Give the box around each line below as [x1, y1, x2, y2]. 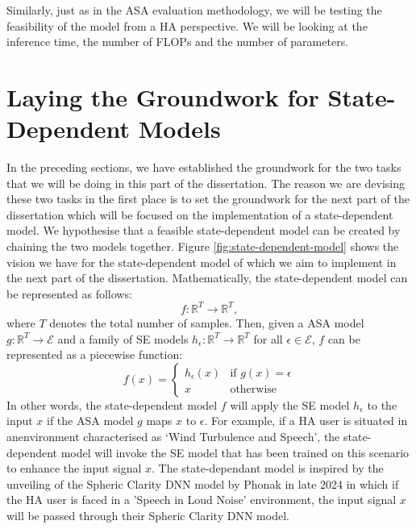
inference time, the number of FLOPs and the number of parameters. [6, 33, 349, 50]
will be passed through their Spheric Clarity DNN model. [6, 506, 289, 523]
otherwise [230, 383, 277, 395]
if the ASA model [47, 412, 134, 429]
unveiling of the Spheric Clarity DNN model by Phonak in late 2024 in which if [6, 475, 399, 492]
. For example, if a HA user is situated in [204, 412, 408, 429]
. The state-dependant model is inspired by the [152, 460, 384, 477]
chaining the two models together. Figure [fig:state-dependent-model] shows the [6, 238, 399, 255]
